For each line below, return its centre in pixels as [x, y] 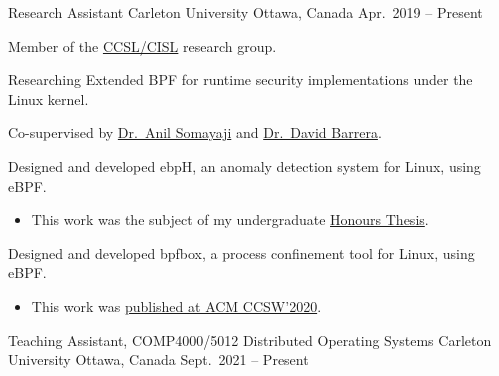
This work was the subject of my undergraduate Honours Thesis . [230, 219]
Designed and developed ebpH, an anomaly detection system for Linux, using [244, 165]
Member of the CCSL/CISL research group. [142, 45]
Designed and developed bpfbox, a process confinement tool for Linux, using [241, 252]
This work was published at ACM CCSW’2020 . [176, 305]
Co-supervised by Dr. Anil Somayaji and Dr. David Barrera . [195, 132]
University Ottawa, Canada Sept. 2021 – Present [158, 359]
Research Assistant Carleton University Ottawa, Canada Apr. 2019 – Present [245, 12]
